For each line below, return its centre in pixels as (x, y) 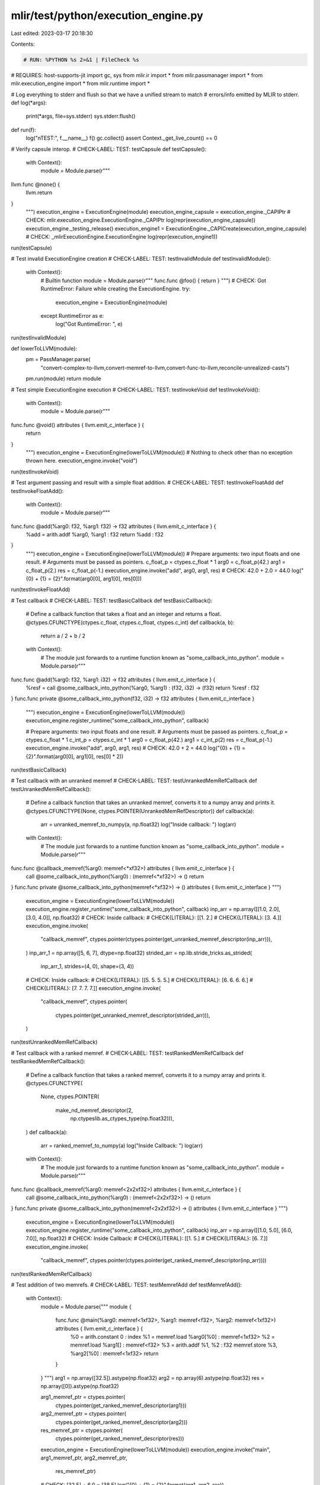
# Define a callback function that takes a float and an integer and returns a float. (124, 614)
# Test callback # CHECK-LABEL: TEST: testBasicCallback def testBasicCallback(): (112, 601)
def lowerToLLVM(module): (44, 349)
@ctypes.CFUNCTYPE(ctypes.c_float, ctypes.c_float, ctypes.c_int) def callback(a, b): (130, 622)
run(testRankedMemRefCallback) (52, 1274)
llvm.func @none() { (36, 184)
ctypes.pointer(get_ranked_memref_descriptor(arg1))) (121, 1405)
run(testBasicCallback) (39, 770)
